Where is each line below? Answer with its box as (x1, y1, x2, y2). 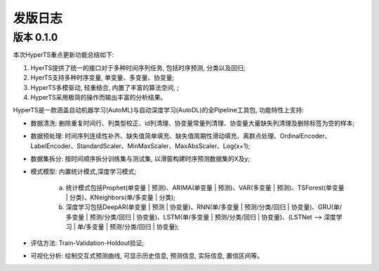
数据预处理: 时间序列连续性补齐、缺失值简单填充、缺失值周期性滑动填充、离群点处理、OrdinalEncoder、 (30, 132, 331, 140)
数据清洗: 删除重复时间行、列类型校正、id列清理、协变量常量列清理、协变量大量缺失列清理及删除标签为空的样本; (30, 119, 355, 127)
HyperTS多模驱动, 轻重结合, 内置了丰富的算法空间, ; (30, 83, 179, 91)
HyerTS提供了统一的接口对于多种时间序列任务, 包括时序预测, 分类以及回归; (30, 63, 246, 72)
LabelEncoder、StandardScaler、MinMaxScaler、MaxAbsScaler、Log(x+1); (30, 141, 251, 150)
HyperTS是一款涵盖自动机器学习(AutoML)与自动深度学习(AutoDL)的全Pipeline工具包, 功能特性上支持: (13, 106, 305, 114)
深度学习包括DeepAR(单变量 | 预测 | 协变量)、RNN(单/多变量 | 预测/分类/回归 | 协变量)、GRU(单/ (65, 203, 343, 211)
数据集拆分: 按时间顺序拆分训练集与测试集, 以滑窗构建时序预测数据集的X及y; (30, 154, 251, 163)
